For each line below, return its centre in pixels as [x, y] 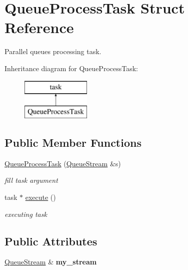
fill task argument [31, 180]
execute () [40, 197]
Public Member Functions [73, 143]
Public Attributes [51, 241]
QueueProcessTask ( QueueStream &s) [63, 163]
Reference [39, 27]
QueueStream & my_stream [51, 262]
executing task [26, 214]
